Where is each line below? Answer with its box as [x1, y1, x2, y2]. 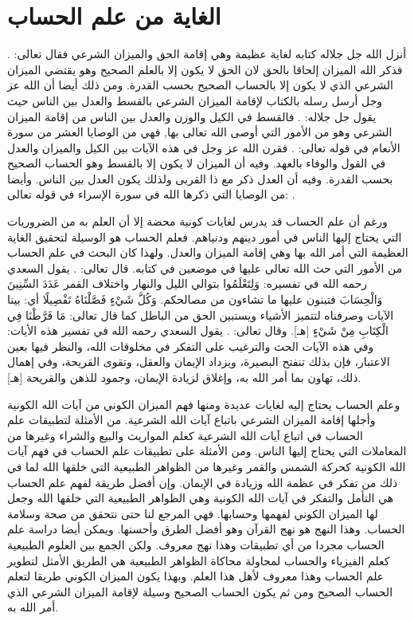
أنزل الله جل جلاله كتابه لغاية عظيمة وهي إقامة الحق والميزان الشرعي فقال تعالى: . [7, 45, 407, 62]
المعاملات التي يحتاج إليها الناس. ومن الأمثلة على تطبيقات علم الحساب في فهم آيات [7, 442, 407, 459]
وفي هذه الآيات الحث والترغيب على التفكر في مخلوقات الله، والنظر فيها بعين [7, 337, 374, 354]
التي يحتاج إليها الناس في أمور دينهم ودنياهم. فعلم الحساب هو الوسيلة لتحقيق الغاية [7, 228, 402, 245]
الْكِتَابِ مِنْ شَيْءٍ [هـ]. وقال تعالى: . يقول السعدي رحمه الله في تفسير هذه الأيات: [7, 322, 389, 339]
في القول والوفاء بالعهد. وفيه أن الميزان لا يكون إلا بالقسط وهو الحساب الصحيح [7, 155, 386, 171]
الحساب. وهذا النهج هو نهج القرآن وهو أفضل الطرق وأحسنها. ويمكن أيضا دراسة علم [7, 521, 405, 537]
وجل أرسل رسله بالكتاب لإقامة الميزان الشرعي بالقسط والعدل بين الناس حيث [7, 92, 383, 108]
